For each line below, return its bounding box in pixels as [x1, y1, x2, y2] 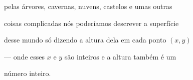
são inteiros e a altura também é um [64, 51, 176, 61]
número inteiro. [4, 68, 51, 78]
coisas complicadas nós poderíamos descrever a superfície [4, 17, 179, 28]
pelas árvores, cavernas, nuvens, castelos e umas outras [4, 1, 172, 11]
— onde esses [4, 51, 45, 61]
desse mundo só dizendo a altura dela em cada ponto [4, 34, 166, 45]
